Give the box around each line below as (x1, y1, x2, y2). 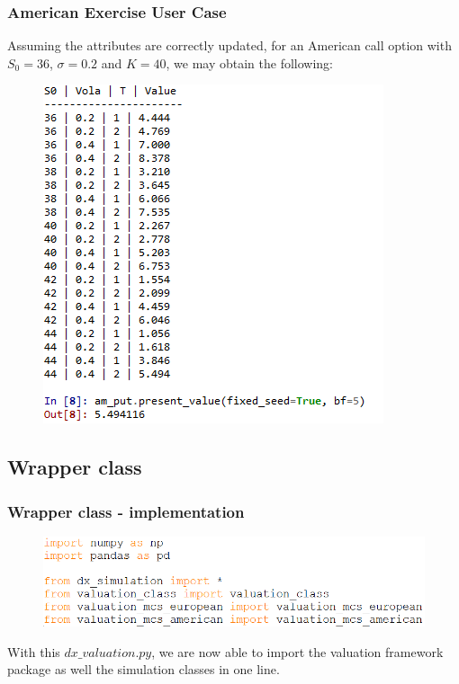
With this (7, 642, 60, 661)
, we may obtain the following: (166, 53, 334, 72)
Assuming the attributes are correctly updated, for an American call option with (7, 36, 452, 55)
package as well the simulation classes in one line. (7, 660, 280, 679)
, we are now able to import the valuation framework (151, 642, 444, 661)
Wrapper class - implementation (7, 500, 245, 522)
